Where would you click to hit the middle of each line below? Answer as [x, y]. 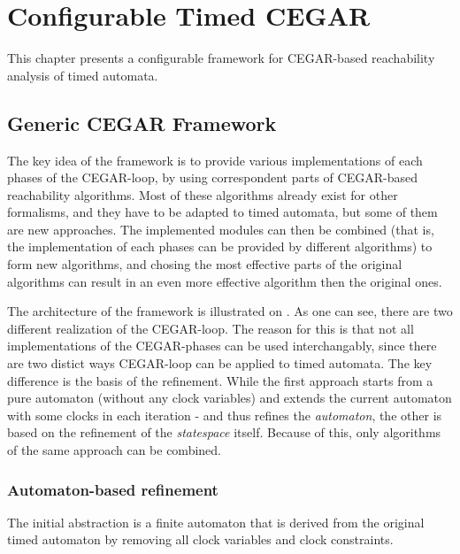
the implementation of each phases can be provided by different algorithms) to [220, 246]
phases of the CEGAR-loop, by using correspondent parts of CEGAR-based [212, 177]
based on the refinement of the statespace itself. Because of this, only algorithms [224, 432]
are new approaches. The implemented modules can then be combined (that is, [221, 229]
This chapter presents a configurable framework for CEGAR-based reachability [221, 58]
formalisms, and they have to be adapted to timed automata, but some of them [222, 212]
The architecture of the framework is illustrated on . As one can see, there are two [230, 311]
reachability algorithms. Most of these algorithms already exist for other [203, 194]
